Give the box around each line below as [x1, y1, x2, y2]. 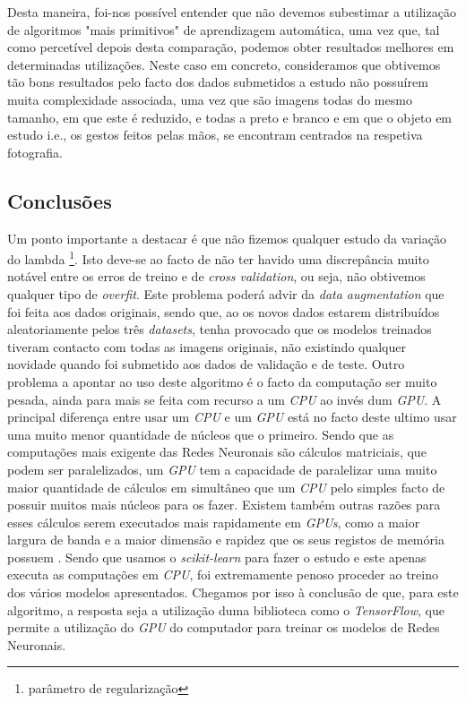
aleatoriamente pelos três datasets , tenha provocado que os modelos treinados [7, 320, 432, 339]
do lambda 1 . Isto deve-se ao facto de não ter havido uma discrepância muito [7, 247, 429, 268]
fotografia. [7, 142, 63, 161]
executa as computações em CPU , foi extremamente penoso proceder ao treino [7, 565, 438, 584]
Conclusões [7, 186, 112, 214]
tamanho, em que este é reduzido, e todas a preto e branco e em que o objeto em [7, 107, 453, 126]
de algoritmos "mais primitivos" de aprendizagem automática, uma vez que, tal [7, 20, 440, 39]
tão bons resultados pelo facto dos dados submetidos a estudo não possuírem [7, 73, 428, 91]
